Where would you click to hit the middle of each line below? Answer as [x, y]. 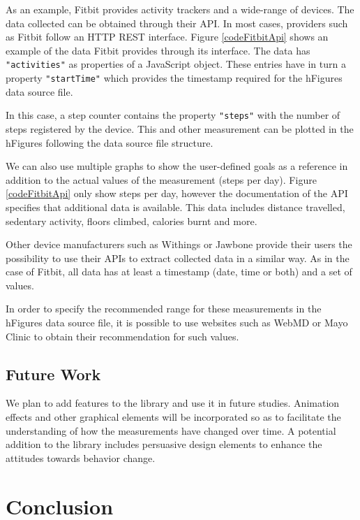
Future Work [53, 374]
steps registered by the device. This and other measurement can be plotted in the [180, 128]
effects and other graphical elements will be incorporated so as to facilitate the [173, 417]
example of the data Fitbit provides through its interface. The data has [158, 50]
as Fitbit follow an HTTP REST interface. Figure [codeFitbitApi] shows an [167, 37]
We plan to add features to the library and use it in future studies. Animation [173, 403]
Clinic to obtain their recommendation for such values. [122, 336]
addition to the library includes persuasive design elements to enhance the [164, 444]
